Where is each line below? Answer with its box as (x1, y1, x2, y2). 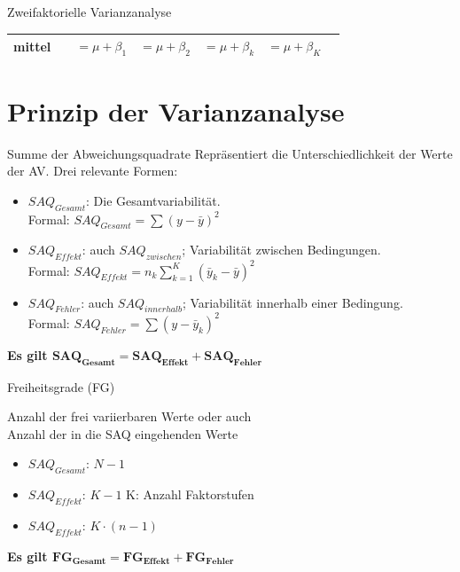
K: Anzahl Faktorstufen (126, 485, 254, 504)
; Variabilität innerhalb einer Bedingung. (182, 293, 403, 311)
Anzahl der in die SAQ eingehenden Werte (7, 424, 238, 443)
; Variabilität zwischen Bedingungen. (182, 240, 381, 259)
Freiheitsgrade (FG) (7, 377, 115, 396)
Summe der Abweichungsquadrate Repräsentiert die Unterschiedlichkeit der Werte (7, 144, 453, 162)
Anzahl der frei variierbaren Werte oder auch (7, 407, 252, 426)
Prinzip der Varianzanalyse (7, 92, 345, 129)
